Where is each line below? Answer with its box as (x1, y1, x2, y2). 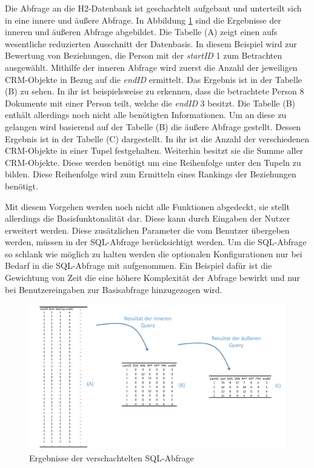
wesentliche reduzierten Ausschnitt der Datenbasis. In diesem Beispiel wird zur (5, 37, 297, 50)
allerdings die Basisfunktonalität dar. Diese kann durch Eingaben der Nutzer (5, 212, 290, 225)
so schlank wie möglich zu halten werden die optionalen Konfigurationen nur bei (5, 247, 302, 260)
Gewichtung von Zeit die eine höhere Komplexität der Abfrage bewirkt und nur (5, 271, 300, 284)
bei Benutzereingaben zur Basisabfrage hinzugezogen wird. (5, 283, 222, 295)
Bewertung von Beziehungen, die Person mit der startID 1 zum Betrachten (5, 49, 282, 62)
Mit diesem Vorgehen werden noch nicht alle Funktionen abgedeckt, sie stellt (5, 200, 290, 213)
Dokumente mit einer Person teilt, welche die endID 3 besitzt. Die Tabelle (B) (5, 96, 296, 109)
